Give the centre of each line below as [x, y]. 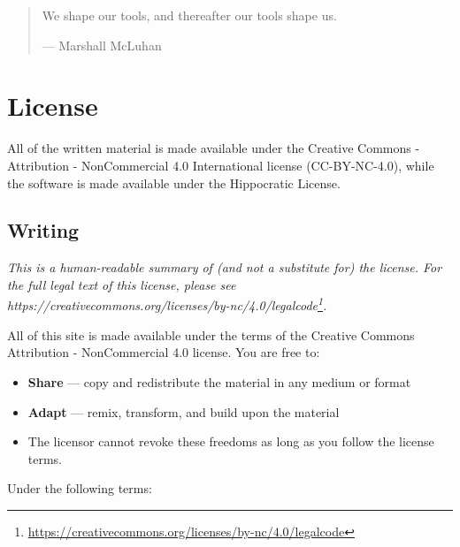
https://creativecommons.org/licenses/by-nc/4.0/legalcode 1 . [167, 304]
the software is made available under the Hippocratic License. [174, 182]
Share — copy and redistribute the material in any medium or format [219, 381]
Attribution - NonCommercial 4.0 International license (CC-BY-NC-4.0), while [221, 165]
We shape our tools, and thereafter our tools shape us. [189, 15]
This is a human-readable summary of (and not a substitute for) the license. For [225, 267]
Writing [43, 230]
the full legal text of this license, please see [122, 284]
